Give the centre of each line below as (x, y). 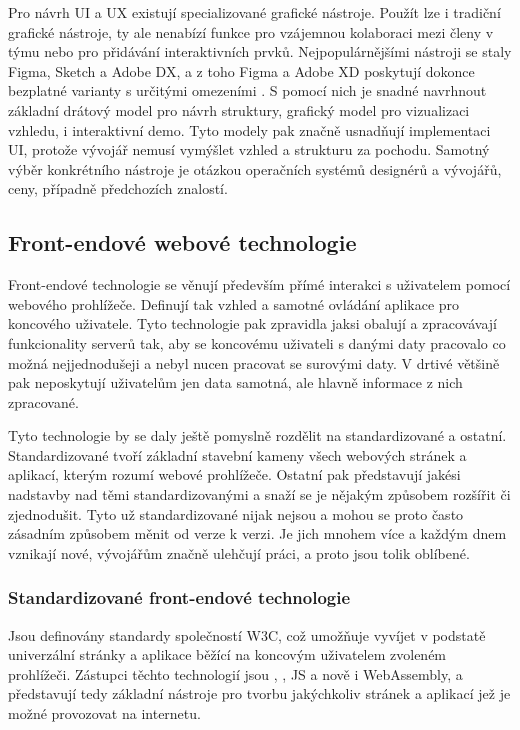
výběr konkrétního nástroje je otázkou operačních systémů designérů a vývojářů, (255, 168)
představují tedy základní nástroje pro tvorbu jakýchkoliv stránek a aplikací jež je (259, 693)
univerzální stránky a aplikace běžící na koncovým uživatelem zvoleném (227, 654)
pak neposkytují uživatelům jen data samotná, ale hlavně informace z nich (235, 382)
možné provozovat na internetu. (104, 713)
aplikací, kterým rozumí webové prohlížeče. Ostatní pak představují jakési (234, 474)
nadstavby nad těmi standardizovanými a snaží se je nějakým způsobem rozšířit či (259, 494)
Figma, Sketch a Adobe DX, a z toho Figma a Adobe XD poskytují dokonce (241, 70)
